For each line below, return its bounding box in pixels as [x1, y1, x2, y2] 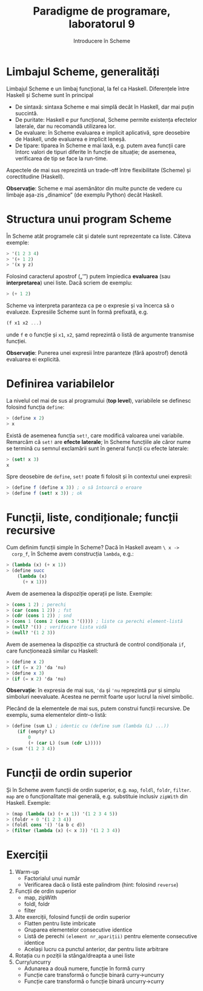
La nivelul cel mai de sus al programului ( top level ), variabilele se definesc [6, 397, 191, 404]
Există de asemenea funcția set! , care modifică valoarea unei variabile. [6, 432, 185, 439]
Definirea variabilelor [6, 377, 115, 391]
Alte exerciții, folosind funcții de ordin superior [15, 913, 131, 921]
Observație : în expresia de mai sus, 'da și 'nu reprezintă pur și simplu [6, 687, 181, 694]
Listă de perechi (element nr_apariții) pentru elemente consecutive [24, 933, 198, 940]
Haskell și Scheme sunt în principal [6, 91, 94, 98]
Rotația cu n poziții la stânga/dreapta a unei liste [15, 952, 135, 959]
